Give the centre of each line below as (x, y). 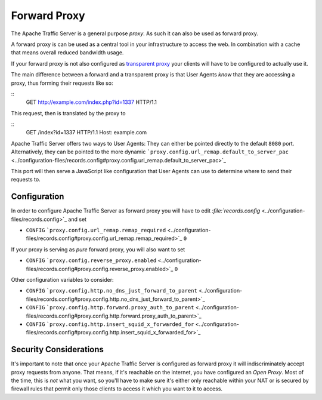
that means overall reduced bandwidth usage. (67, 53)
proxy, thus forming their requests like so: (62, 83)
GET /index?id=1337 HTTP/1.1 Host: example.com (86, 133)
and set (77, 219)
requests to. (26, 180)
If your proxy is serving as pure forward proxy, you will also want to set (98, 249)
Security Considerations (58, 350)
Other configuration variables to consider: (62, 280)
